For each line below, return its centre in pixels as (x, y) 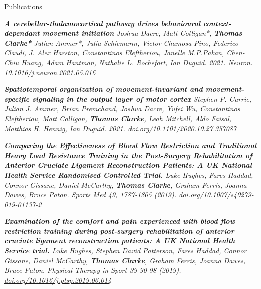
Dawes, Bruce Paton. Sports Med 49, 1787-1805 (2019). (90, 194)
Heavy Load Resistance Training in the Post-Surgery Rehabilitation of (128, 155)
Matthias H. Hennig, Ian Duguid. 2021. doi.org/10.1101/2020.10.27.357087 (120, 128)
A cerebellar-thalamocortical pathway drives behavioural (102, 23)
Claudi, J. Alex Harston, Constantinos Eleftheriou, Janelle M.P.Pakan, (114, 52)
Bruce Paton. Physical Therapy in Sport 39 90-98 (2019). (93, 270)
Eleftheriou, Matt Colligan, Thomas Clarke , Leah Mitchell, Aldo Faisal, (118, 118)
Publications (23, 6)
